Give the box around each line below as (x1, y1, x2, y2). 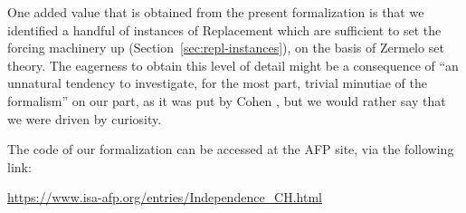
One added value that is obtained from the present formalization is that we (7, 3, 424, 21)
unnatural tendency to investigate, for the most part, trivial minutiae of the (7, 73, 427, 92)
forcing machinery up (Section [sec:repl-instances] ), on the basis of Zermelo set (7, 38, 444, 57)
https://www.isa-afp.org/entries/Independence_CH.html (7, 188, 322, 207)
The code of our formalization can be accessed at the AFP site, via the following (7, 140, 454, 159)
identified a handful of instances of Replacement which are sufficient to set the (7, 20, 442, 39)
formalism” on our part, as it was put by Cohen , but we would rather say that (7, 91, 446, 110)
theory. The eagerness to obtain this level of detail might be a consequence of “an (7, 55, 459, 74)
